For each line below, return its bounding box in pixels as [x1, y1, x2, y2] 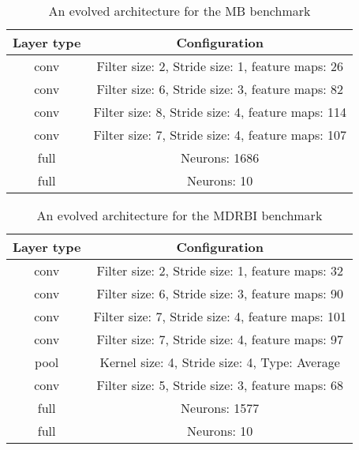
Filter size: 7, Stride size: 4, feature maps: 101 [93, 307, 346, 325]
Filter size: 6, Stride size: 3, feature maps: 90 [96, 284, 343, 302]
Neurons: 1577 [181, 399, 260, 417]
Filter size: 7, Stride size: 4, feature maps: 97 [96, 330, 343, 348]
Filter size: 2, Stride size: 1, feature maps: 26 [96, 57, 343, 75]
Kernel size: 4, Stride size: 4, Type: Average [99, 353, 340, 371]
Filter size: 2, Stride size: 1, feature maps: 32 [96, 261, 343, 279]
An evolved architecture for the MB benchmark [48, 2, 311, 20]
